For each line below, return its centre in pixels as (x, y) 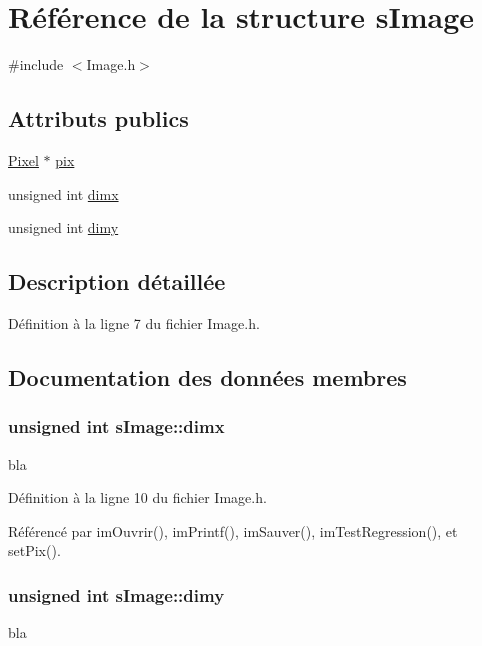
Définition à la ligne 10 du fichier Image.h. (137, 497)
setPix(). (34, 550)
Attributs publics (98, 118)
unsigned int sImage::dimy (116, 594)
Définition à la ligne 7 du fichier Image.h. (134, 322)
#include (36, 64)
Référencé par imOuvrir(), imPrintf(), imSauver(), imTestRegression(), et (233, 530)
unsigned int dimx (63, 193)
